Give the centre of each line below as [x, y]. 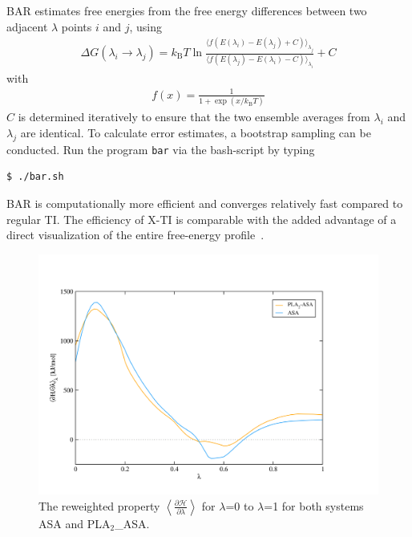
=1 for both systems [314, 505]
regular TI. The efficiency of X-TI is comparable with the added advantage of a [202, 219]
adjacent [27, 26]
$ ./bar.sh [35, 177]
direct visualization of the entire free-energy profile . [135, 235]
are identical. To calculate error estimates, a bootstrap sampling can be [196, 132]
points [77, 26]
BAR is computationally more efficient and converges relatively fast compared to [205, 203]
